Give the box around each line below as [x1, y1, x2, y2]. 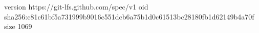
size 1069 [4, 21, 32, 31]
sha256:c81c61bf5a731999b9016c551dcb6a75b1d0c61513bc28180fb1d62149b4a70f [4, 11, 254, 21]
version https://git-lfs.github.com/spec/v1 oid [4, 1, 148, 11]
